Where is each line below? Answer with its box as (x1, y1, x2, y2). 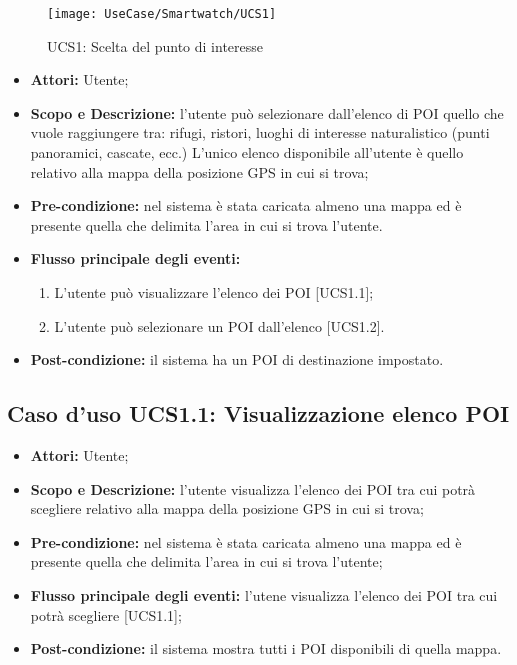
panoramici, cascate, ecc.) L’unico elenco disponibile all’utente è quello (30, 142, 464, 163)
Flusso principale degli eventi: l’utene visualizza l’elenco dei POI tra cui (30, 584, 498, 605)
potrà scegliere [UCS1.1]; (30, 604, 182, 625)
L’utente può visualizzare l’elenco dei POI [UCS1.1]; (54, 282, 374, 302)
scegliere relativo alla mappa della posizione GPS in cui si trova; (30, 498, 424, 519)
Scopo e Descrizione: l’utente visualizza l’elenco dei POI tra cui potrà (30, 478, 476, 499)
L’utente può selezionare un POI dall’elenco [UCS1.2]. (54, 315, 385, 336)
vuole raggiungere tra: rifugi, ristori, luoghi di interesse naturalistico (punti (30, 122, 490, 143)
